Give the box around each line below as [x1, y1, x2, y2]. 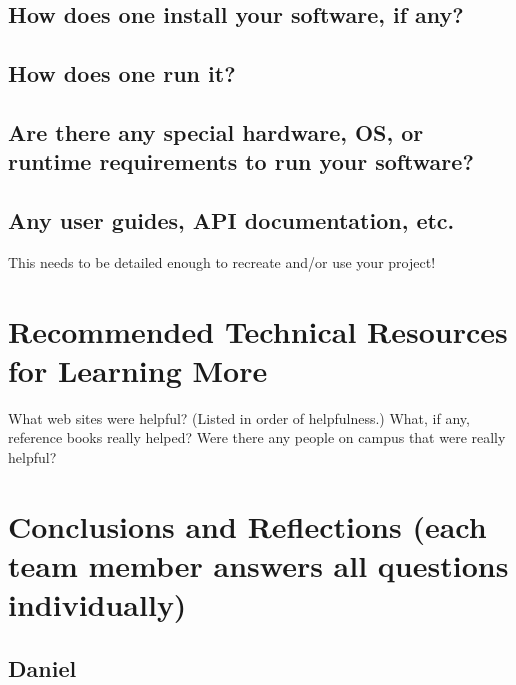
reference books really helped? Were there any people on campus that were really [8, 427, 506, 448]
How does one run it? [8, 58, 236, 89]
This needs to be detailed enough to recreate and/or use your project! [8, 251, 436, 272]
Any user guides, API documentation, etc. [8, 205, 455, 236]
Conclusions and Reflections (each [8, 505, 487, 546]
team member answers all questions [8, 545, 509, 585]
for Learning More [8, 349, 268, 390]
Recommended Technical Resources [8, 310, 508, 351]
